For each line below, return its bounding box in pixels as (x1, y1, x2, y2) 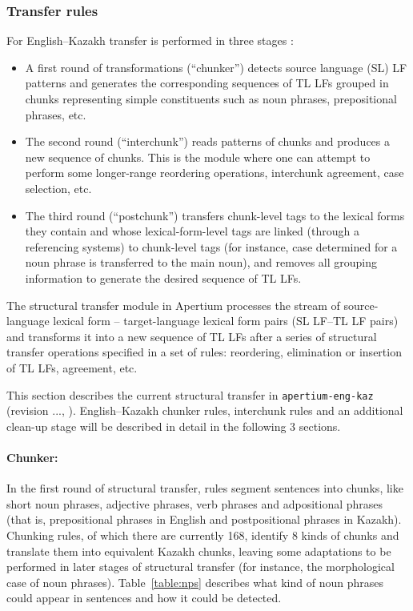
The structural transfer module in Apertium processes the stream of (6, 296, 340, 313)
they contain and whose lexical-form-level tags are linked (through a (25, 223, 359, 239)
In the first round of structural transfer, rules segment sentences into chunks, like (6, 480, 403, 496)
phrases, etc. (25, 106, 86, 123)
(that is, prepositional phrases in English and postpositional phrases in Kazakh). (6, 511, 402, 528)
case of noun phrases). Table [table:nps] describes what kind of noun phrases (6, 573, 383, 590)
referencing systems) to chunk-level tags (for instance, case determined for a (25, 238, 398, 255)
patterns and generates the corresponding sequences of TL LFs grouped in (25, 74, 389, 91)
